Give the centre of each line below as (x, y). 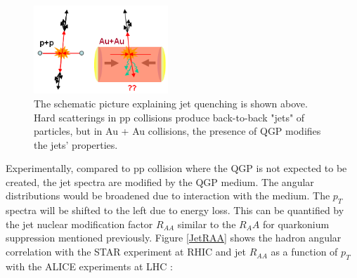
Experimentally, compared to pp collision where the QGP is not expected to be (176, 168)
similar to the (207, 224)
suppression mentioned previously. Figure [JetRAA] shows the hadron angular (174, 238)
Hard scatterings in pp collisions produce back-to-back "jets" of (169, 117)
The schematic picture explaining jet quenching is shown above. (171, 103)
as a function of (304, 252)
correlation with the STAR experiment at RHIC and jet (126, 252)
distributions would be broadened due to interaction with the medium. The (168, 196)
